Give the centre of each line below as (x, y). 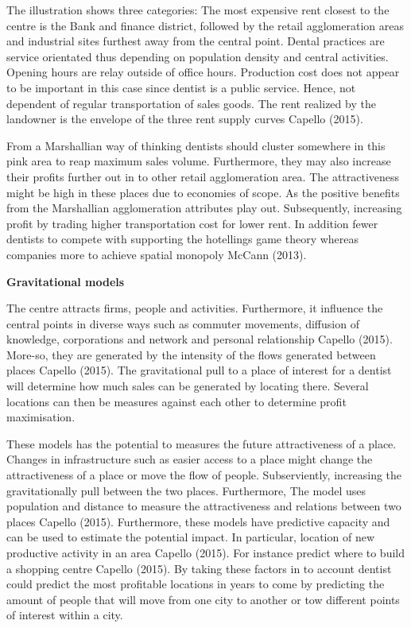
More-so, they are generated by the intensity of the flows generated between (191, 354)
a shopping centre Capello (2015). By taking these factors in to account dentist (199, 568)
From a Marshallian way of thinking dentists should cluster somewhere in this (196, 145)
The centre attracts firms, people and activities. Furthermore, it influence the (195, 308)
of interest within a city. (65, 615)
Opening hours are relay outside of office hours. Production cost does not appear (203, 72)
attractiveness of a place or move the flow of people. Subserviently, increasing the (204, 475)
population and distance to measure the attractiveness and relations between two (204, 506)
